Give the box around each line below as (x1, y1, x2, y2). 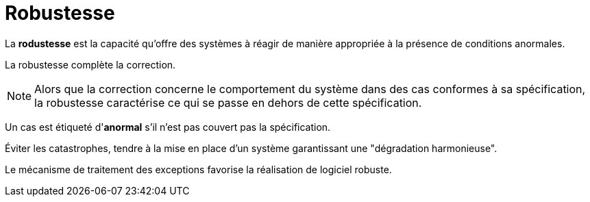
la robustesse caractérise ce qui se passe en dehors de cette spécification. (34, 95, 422, 110)
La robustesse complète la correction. (5, 58, 176, 71)
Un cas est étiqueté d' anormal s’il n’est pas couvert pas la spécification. (5, 121, 331, 133)
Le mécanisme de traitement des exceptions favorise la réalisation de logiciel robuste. (5, 163, 392, 175)
